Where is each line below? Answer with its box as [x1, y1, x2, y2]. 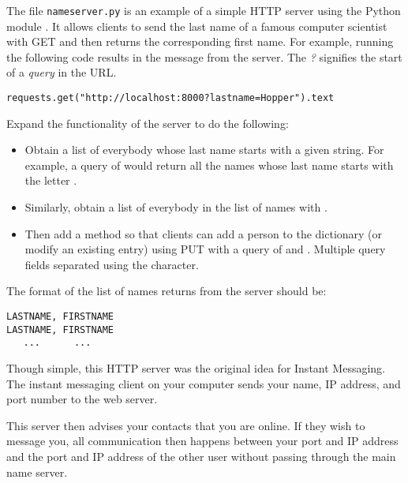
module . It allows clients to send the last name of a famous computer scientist [6, 17, 387, 34]
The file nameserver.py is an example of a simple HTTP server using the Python [6, 2, 401, 18]
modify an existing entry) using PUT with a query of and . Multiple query [24, 241, 386, 257]
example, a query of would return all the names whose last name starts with [24, 156, 394, 173]
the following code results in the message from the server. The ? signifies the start [6, 48, 402, 65]
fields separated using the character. [24, 256, 199, 272]
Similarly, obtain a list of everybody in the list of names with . [24, 199, 328, 215]
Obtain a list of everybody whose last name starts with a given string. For [24, 141, 384, 158]
